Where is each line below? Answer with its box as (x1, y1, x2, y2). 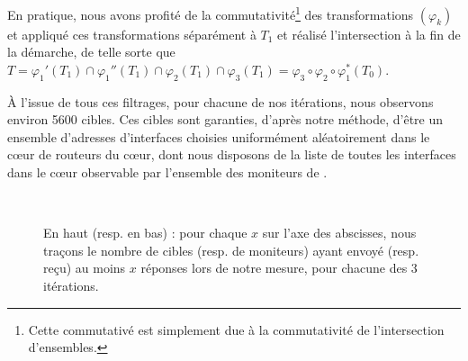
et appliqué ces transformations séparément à (7, 24, 256, 43)
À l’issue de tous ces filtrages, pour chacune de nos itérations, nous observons (7, 92, 434, 111)
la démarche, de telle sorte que (7, 42, 175, 61)
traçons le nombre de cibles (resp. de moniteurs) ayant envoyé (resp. (43, 240, 419, 259)
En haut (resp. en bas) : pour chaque (43, 223, 247, 242)
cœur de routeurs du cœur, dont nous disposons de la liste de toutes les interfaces (7, 145, 456, 164)
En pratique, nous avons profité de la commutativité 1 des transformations (7, 3, 414, 23)
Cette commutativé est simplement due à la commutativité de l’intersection (28, 320, 445, 338)
